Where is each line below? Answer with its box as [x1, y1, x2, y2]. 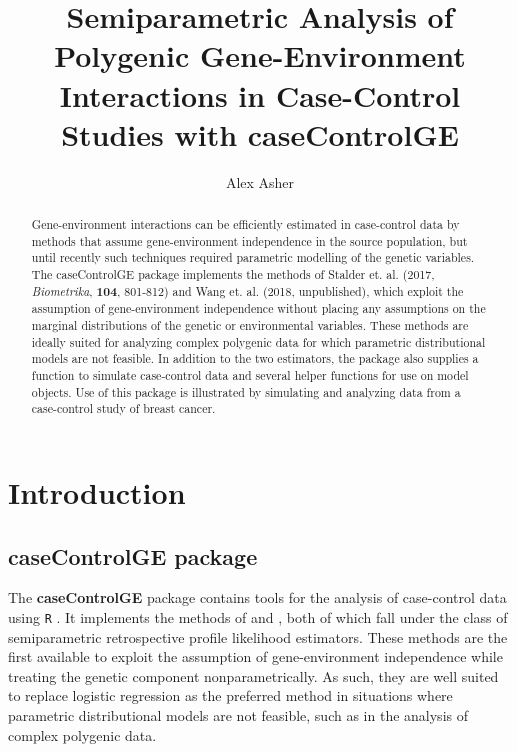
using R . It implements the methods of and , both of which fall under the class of [8, 606, 508, 627]
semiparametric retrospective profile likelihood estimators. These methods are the [8, 626, 508, 647]
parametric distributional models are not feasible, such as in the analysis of [8, 704, 468, 725]
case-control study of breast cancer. [31, 400, 216, 417]
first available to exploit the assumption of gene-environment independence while [8, 646, 503, 667]
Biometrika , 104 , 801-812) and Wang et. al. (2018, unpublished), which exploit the [31, 282, 464, 300]
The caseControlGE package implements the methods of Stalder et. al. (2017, [31, 266, 435, 283]
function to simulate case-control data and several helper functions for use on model [31, 366, 469, 383]
